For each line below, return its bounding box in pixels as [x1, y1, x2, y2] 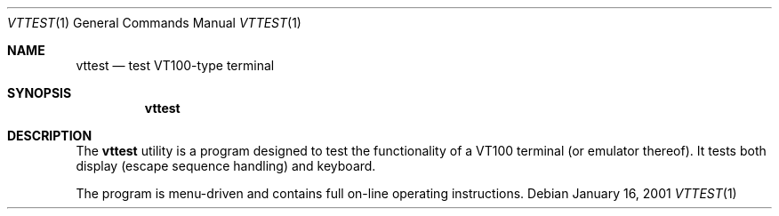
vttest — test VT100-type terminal [76, 58, 275, 73]
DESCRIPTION [7, 128, 92, 143]
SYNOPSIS [7, 85, 72, 100]
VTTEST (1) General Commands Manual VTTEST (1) [7, 15, 301, 30]
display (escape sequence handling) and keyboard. [76, 158, 376, 173]
